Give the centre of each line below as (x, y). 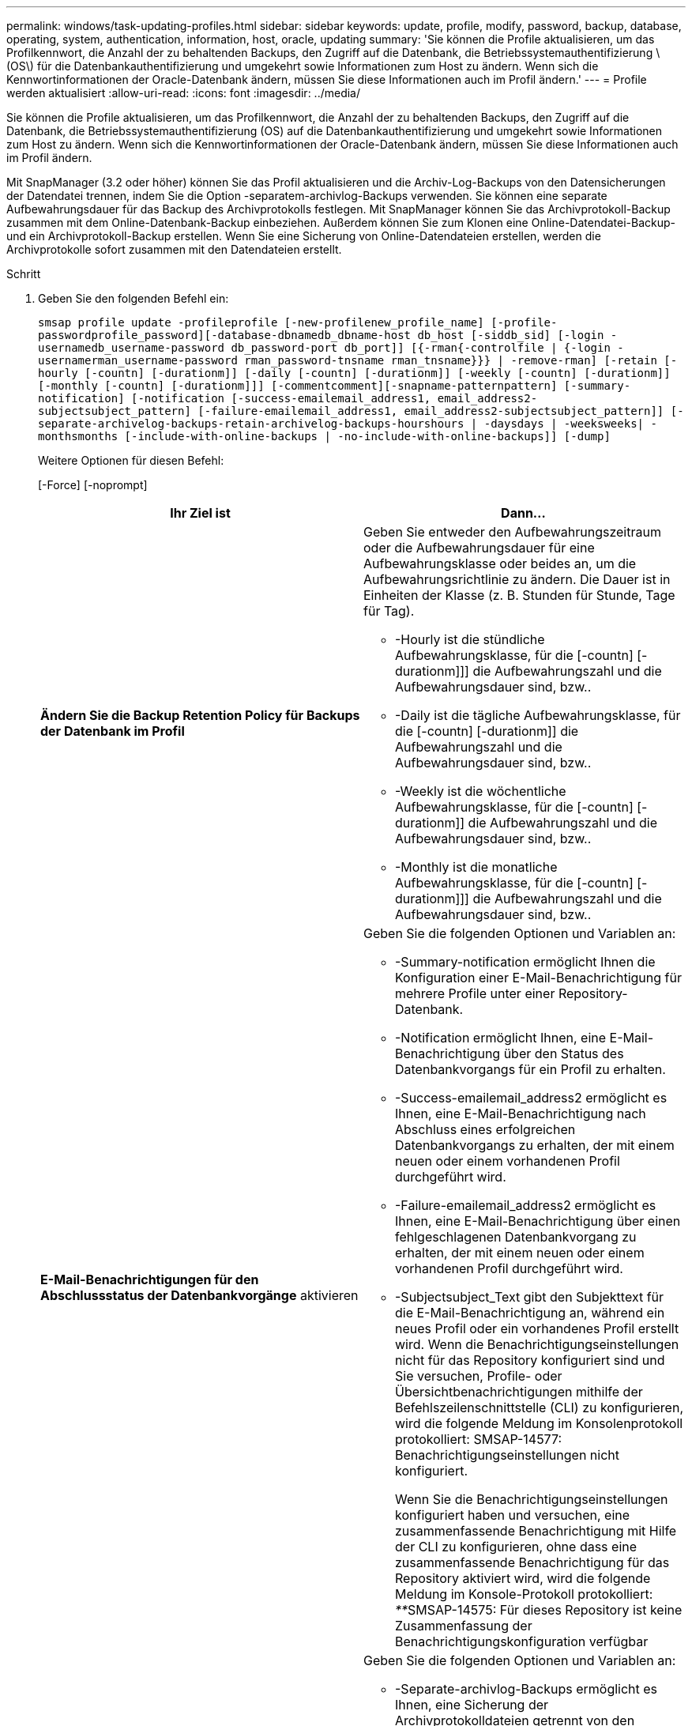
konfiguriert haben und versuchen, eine (513, 1515)
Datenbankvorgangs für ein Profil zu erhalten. (530, 1069)
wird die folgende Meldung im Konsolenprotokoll (539, 1423)
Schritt (24, 274)
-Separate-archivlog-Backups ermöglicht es (527, 1689)
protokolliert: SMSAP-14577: (479, 1439)
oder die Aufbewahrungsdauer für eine (479, 548)
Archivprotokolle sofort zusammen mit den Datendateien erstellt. (174, 249)
